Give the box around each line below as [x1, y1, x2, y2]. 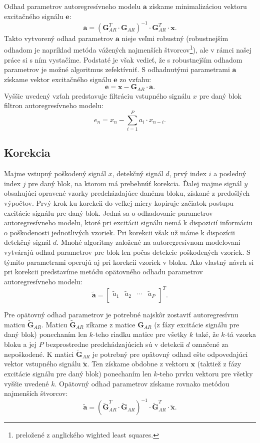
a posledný [213, 168, 246, 179]
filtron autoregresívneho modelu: [4, 100, 103, 111]
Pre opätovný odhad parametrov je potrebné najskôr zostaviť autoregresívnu [4, 309, 238, 319]
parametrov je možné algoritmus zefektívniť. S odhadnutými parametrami [4, 64, 230, 75]
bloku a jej [4, 338, 36, 349]
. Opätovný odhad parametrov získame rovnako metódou [54, 378, 229, 388]
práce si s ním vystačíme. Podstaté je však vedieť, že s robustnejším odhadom [4, 54, 242, 65]
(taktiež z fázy [197, 358, 241, 369]
